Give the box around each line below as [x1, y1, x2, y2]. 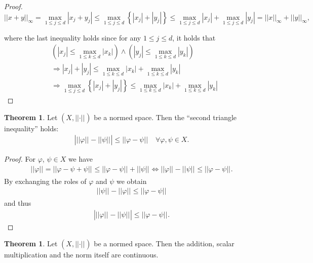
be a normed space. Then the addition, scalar [94, 238, 234, 249]
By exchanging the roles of [4, 175, 87, 186]
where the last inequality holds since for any [4, 32, 141, 43]
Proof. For [4, 154, 36, 164]
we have [68, 154, 93, 164]
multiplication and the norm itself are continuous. [4, 249, 159, 260]
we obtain [116, 175, 147, 186]
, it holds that [172, 32, 216, 43]
